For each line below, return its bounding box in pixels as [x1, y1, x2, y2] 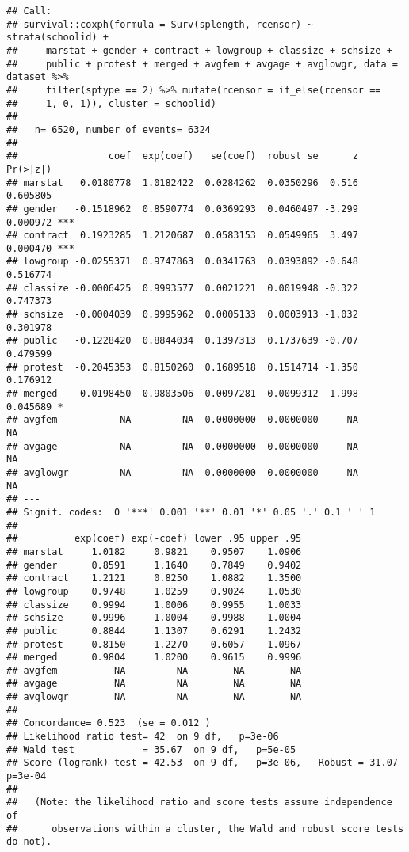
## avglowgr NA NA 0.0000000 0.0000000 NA [6, 466, 358, 478]
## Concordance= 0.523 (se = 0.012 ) [6, 717, 211, 729]
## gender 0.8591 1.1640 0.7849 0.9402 [6, 559, 302, 571]
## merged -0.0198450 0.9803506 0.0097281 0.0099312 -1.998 [6, 388, 358, 400]
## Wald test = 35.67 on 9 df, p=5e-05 [6, 744, 296, 755]
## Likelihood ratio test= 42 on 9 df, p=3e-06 [6, 731, 279, 743]
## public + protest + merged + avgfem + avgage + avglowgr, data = [6, 58, 398, 70]
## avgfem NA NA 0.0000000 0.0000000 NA [6, 414, 358, 426]
